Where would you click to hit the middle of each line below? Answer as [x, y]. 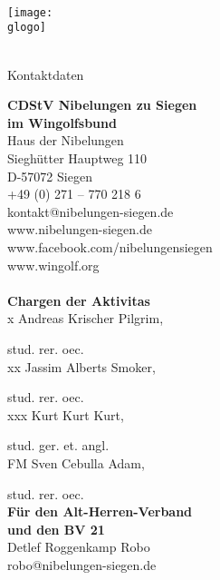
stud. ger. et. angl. [58, 445]
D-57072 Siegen [50, 176]
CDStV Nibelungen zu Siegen [102, 105]
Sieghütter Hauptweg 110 [77, 158]
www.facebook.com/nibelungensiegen [110, 247]
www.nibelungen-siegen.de [80, 229]
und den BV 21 [56, 529]
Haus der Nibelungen [66, 140]
